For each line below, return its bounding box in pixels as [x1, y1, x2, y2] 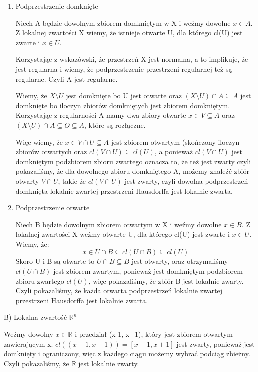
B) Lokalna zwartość [4, 312, 67, 322]
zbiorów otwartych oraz [15, 146, 87, 157]
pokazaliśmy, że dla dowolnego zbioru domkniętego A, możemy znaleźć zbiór [15, 166, 249, 176]
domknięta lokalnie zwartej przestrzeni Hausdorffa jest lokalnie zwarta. [15, 185, 233, 196]
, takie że [58, 175, 86, 186]
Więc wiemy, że [15, 136, 63, 147]
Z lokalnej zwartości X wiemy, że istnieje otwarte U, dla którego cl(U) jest [15, 27, 243, 38]
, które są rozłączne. [84, 119, 146, 130]
